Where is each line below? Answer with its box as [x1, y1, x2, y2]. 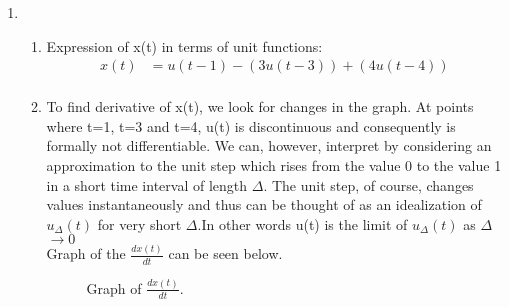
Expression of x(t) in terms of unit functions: [46, 35, 323, 56]
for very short [97, 213, 182, 234]
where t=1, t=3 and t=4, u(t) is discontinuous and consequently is [46, 115, 456, 136]
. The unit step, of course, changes [263, 174, 474, 195]
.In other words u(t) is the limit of [197, 213, 408, 234]
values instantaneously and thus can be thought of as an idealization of [46, 194, 482, 215]
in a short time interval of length [46, 174, 248, 195]
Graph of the [46, 243, 126, 264]
